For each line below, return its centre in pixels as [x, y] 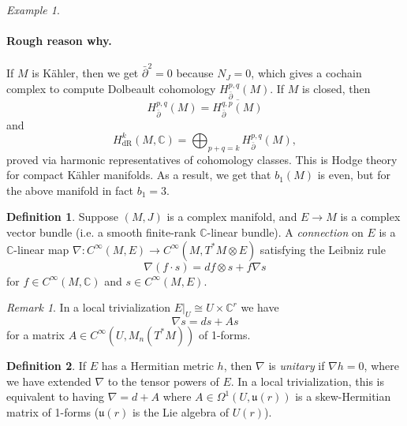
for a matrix [35, 334]
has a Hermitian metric [157, 365]
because [195, 73]
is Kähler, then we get [85, 73]
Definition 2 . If [47, 365]
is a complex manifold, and [232, 217]
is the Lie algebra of [180, 411]
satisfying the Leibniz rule [323, 249]
